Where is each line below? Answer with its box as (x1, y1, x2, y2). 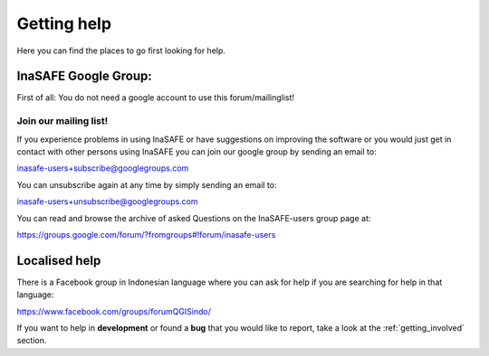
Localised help (16, 253, 101, 268)
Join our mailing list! (16, 115, 109, 127)
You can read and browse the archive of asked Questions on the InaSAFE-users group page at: (16, 212, 371, 223)
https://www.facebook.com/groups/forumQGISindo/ (16, 305, 212, 316)
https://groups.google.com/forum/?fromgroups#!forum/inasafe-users (16, 229, 276, 239)
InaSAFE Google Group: (16, 69, 153, 84)
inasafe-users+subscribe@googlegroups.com (16, 163, 189, 173)
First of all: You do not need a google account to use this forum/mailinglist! (16, 92, 294, 103)
